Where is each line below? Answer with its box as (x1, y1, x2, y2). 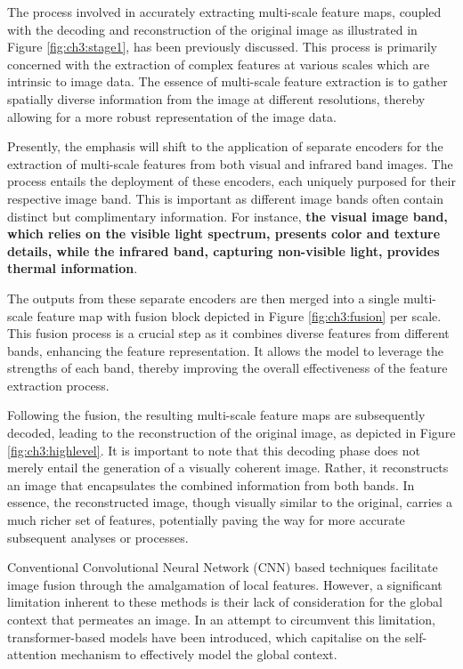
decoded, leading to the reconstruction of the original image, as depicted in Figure (7, 423, 456, 442)
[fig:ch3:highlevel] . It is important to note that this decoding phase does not (7, 440, 420, 459)
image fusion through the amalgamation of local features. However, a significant (7, 575, 443, 593)
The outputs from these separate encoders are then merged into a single (7, 288, 400, 307)
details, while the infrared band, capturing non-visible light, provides (7, 241, 440, 260)
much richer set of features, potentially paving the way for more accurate (7, 511, 405, 529)
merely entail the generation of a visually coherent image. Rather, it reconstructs (7, 458, 449, 477)
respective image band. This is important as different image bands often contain (7, 189, 444, 207)
